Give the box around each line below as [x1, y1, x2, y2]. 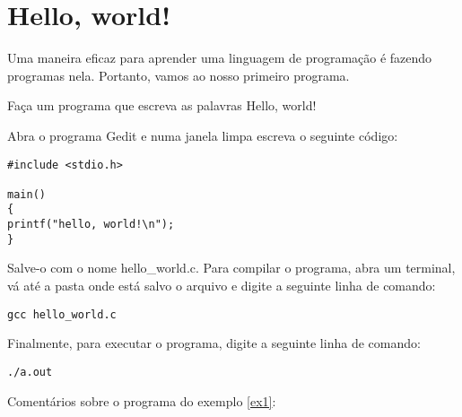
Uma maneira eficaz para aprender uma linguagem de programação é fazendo [7, 48, 432, 67]
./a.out [7, 365, 53, 378]
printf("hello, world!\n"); [7, 218, 175, 231]
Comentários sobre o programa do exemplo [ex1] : [7, 391, 276, 410]
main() [7, 187, 46, 201]
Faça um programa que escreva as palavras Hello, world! [7, 96, 317, 115]
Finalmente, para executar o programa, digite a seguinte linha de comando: [7, 334, 421, 352]
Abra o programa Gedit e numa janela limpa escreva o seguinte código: [7, 126, 398, 144]
